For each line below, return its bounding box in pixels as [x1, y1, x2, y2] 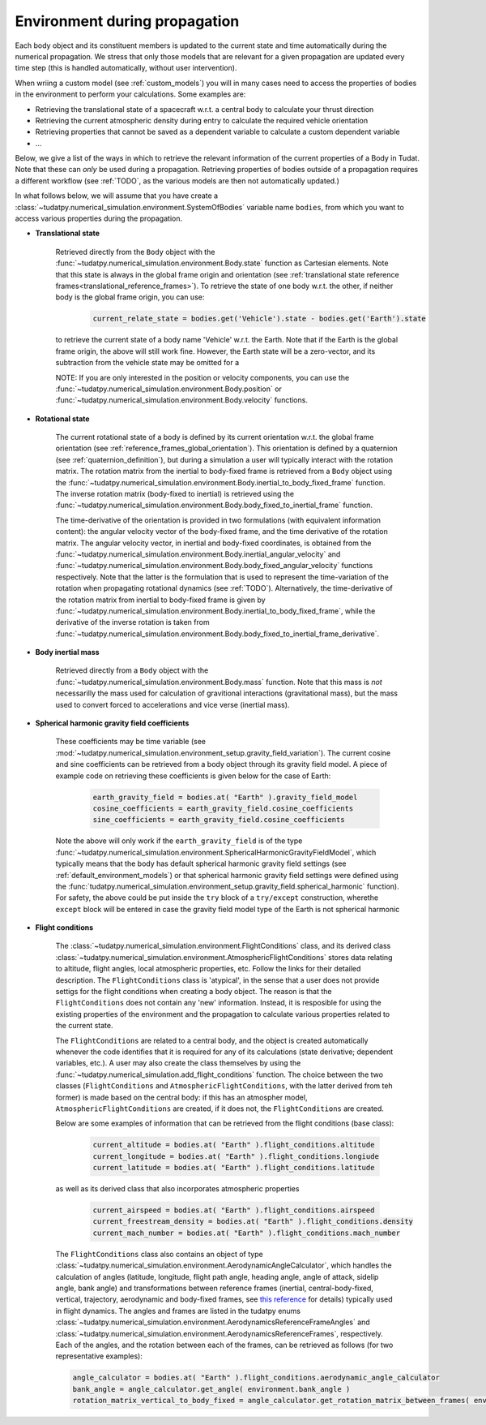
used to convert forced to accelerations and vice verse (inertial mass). [55, 700, 290, 709]
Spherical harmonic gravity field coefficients [35, 718, 190, 728]
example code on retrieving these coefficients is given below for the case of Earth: [55, 771, 331, 781]
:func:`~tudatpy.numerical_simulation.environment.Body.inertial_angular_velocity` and [55, 549, 341, 559]
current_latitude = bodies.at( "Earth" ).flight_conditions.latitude [92, 1163, 375, 1173]
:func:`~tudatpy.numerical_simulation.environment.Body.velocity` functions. [55, 395, 308, 405]
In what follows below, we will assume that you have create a [15, 191, 219, 200]
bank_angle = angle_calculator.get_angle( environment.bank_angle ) [72, 1384, 351, 1393]
